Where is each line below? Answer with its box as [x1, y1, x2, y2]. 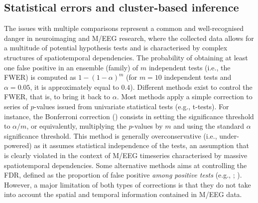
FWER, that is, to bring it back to [4, 91, 111, 102]
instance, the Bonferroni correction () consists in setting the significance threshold [4, 111, 254, 121]
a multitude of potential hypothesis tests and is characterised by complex [4, 42, 228, 53]
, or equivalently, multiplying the [26, 121, 127, 131]
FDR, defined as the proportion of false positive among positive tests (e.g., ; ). [4, 170, 242, 180]
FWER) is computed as [4, 72, 76, 82]
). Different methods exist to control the [130, 81, 253, 92]
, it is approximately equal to [30, 81, 119, 92]
